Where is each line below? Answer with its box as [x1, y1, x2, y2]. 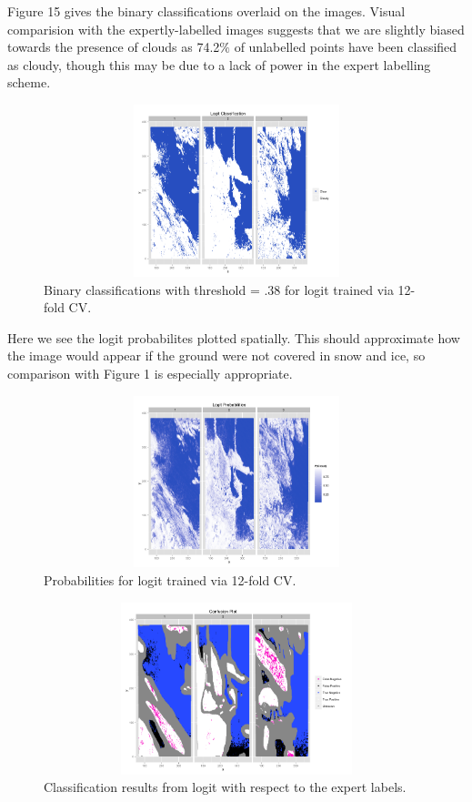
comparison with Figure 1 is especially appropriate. [7, 363, 293, 382]
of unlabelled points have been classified [234, 37, 457, 56]
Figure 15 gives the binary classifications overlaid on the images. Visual [7, 2, 406, 20]
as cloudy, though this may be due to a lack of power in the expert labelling [7, 55, 431, 74]
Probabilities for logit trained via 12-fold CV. [44, 571, 296, 590]
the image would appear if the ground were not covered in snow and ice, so [7, 346, 426, 365]
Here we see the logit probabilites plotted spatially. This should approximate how [7, 328, 460, 347]
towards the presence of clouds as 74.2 [7, 37, 220, 56]
